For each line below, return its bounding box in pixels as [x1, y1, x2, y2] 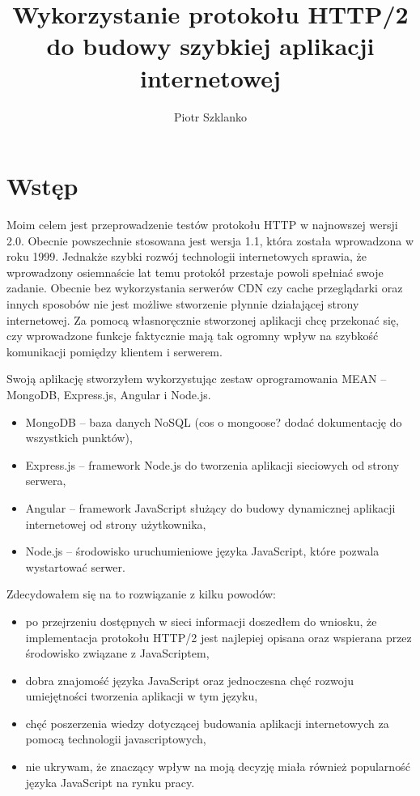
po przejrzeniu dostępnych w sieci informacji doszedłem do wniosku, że [25, 612, 377, 629]
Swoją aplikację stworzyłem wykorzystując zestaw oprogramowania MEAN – [6, 370, 387, 387]
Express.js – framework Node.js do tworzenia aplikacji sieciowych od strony [25, 456, 400, 473]
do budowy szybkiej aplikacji [46, 29, 375, 62]
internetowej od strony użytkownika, [25, 515, 206, 532]
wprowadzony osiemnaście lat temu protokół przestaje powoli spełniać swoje [6, 263, 384, 280]
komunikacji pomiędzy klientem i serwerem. [6, 343, 223, 360]
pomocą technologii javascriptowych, [25, 730, 206, 747]
